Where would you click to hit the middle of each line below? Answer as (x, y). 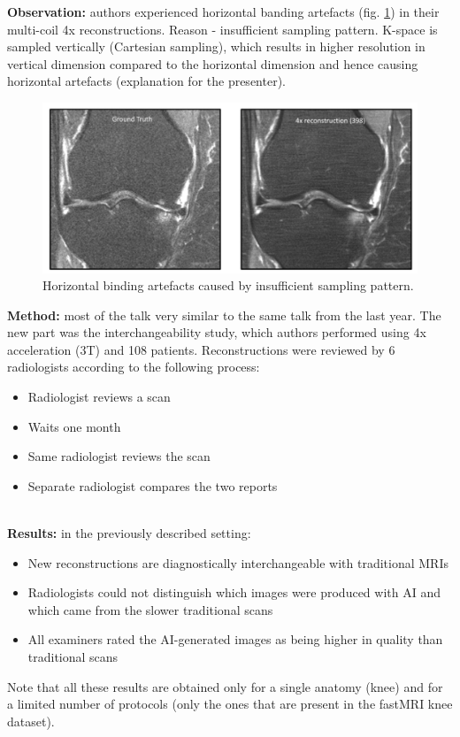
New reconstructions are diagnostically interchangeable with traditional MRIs (238, 562)
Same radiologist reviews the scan (119, 456)
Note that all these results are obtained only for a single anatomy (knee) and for (225, 686)
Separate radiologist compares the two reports (153, 485)
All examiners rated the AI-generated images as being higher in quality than (235, 639)
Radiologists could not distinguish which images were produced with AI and (234, 592)
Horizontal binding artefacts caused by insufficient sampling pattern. (228, 285)
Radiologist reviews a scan (99, 397)
